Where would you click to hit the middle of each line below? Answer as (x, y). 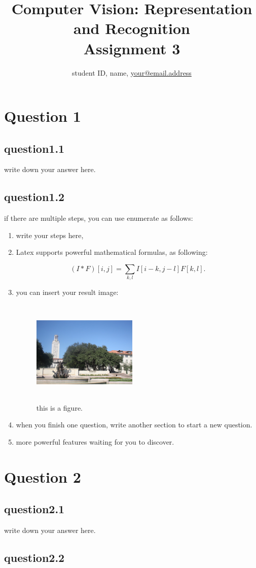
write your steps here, (50, 235)
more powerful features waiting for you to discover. (95, 441)
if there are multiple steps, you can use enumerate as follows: (99, 218)
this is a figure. (59, 407)
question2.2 (34, 557)
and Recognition (132, 28)
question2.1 (34, 509)
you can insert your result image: (67, 292)
